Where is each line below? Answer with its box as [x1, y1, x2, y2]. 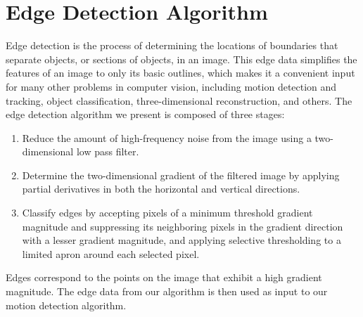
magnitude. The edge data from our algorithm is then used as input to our [6, 284, 328, 299]
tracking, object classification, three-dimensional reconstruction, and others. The [6, 93, 352, 108]
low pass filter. [76, 144, 139, 159]
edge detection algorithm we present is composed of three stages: [6, 107, 285, 122]
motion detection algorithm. [6, 297, 127, 312]
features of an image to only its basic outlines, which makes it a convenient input [6, 65, 355, 80]
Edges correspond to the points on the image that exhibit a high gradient [6, 270, 322, 285]
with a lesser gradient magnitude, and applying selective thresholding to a [22, 233, 341, 247]
